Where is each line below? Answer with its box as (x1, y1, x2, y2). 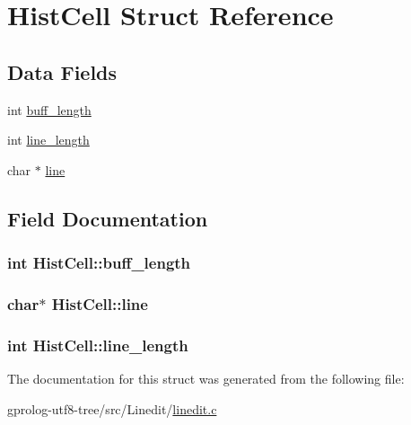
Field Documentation (7, 204, 208, 232)
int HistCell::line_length (7, 333, 188, 356)
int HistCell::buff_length (7, 252, 191, 274)
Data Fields (7, 58, 118, 85)
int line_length (7, 130, 90, 149)
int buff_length (7, 100, 92, 119)
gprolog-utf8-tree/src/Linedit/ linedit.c (7, 399, 217, 418)
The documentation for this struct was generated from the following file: (7, 369, 405, 388)
